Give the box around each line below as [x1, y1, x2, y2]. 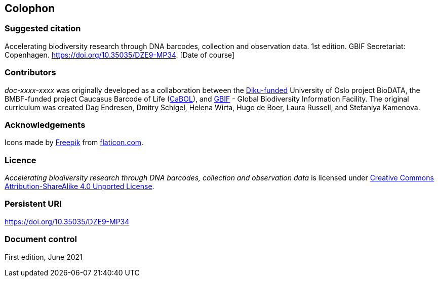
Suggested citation [5, 23, 81, 34]
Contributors [5, 67, 56, 78]
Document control [5, 234, 77, 245]
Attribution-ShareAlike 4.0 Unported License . [5, 182, 154, 191]
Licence [5, 155, 36, 165]
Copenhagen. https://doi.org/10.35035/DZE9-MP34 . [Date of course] [5, 50, 235, 59]
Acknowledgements [5, 119, 86, 130]
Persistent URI [5, 199, 62, 209]
